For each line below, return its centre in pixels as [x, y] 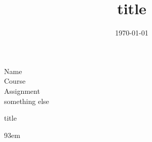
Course [15, 81]
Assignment [22, 91]
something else [27, 101]
